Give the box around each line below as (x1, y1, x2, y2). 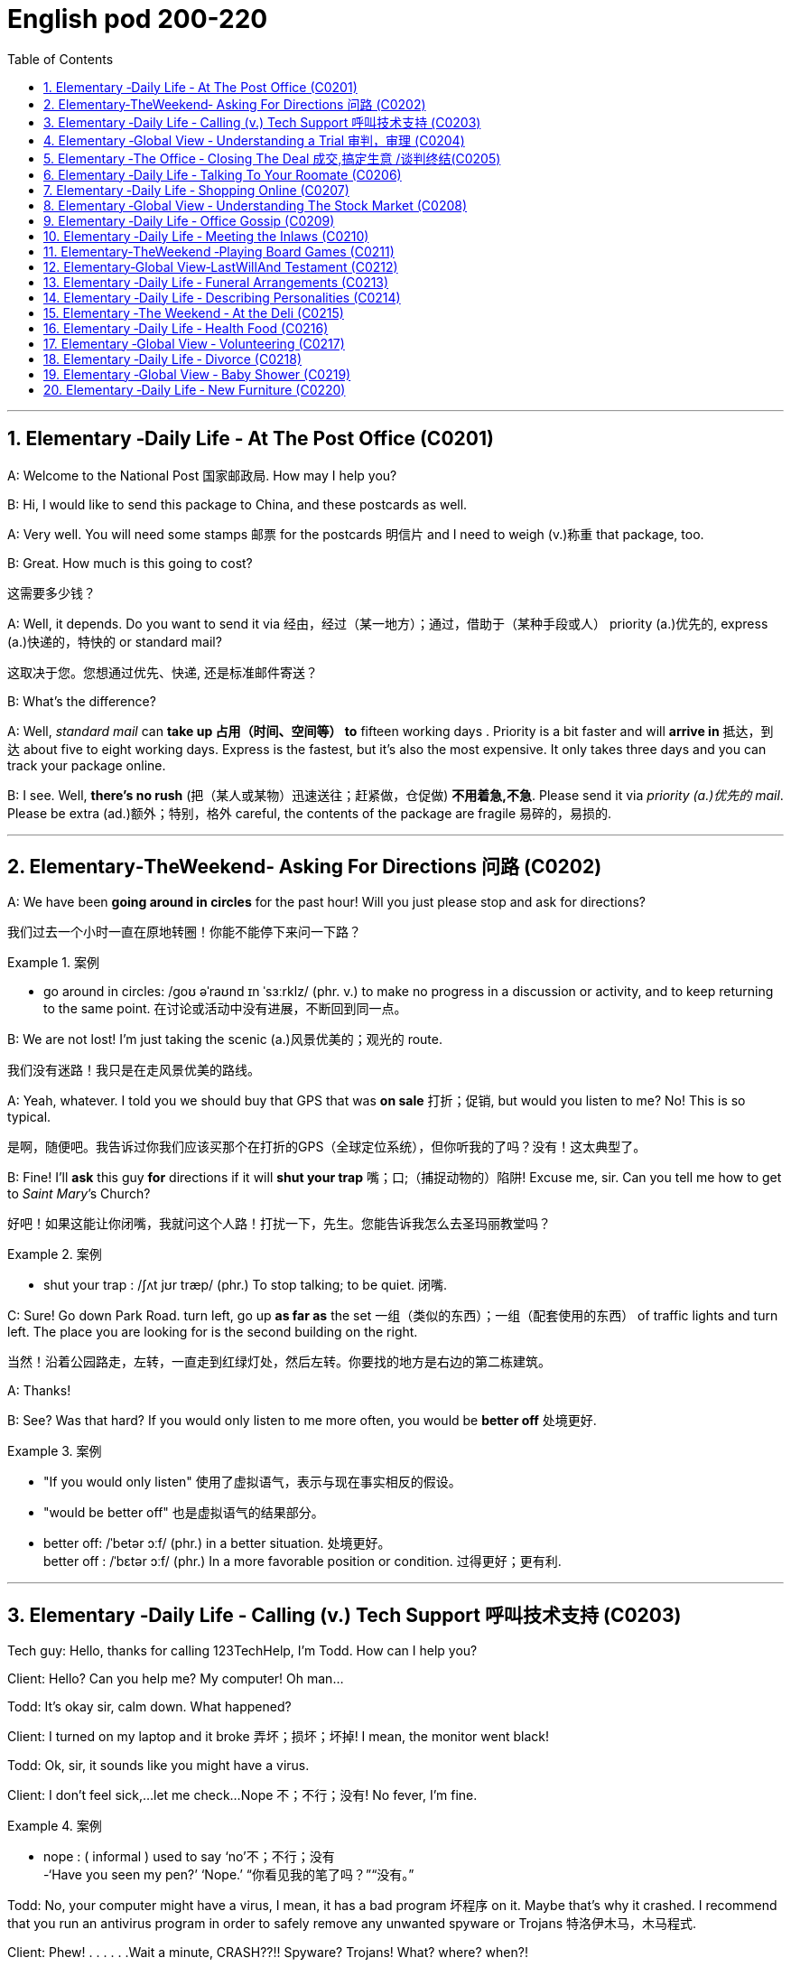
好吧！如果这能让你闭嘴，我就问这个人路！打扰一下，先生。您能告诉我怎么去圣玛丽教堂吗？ (7, 1216, 551, 1232)
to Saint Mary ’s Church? (7, 1186, 151, 1202)
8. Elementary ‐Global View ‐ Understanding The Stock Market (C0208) (43, 197, 468, 213)
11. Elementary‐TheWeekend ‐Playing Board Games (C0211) (43, 243, 395, 259)
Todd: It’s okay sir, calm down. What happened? (7, 1699, 292, 1715)
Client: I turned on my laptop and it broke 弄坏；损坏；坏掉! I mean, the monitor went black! (7, 1729, 549, 1745)
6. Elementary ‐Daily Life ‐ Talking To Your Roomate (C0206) (43, 166, 402, 182)
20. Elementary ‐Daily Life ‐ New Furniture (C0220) (43, 381, 346, 397)
